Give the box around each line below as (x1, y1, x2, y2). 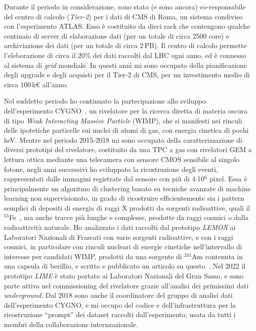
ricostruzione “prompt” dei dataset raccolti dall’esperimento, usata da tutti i (4, 309, 236, 320)
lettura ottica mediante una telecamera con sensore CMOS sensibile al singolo (4, 154, 240, 164)
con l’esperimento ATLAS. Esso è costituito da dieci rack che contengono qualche (4, 21, 251, 31)
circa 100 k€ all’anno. (4, 79, 68, 89)
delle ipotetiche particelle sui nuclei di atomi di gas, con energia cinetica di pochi (4, 125, 249, 135)
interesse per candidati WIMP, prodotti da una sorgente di (4, 251, 182, 261)
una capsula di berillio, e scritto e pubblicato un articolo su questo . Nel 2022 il (4, 261, 246, 271)
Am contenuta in (192, 251, 243, 261)
